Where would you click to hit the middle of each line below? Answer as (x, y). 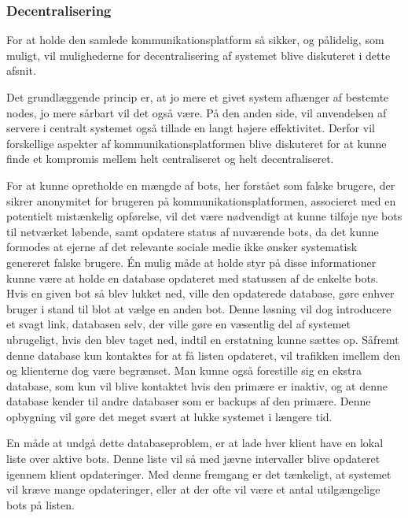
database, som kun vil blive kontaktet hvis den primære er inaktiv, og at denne (197, 385)
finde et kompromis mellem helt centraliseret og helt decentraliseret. (170, 159)
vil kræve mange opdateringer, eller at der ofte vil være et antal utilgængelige (193, 489)
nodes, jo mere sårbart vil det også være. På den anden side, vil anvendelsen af (197, 112)
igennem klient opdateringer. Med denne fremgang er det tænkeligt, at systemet (199, 474)
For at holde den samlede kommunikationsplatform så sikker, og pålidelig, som (195, 40)
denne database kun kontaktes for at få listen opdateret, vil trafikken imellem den (204, 355)
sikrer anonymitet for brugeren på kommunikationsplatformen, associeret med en (201, 200)
